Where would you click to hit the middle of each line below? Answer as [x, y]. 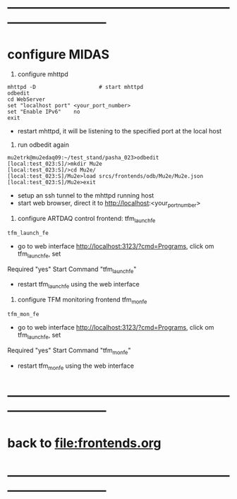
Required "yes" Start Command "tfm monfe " [69, 351]
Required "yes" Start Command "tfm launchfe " [72, 270]
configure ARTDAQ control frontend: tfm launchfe [86, 219]
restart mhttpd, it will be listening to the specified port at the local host [120, 131]
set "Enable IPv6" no [44, 112]
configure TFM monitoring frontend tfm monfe [82, 301]
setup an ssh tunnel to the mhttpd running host [86, 196]
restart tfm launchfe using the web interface [78, 285]
